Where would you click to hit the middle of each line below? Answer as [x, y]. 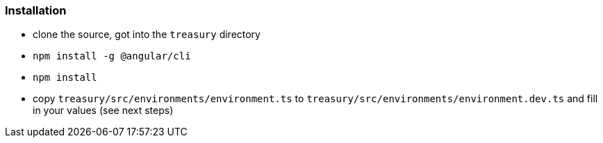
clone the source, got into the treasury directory [147, 35]
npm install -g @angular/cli [112, 56]
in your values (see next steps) [103, 111]
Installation [36, 10]
